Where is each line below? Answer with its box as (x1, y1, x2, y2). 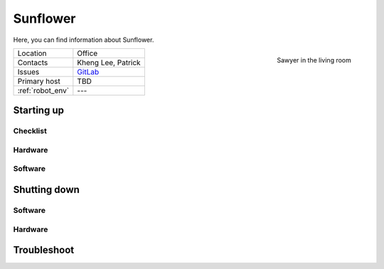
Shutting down (13, 184, 80, 196)
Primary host (17, 76, 60, 86)
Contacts (17, 57, 48, 67)
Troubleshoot (13, 244, 75, 256)
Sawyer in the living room (277, 55, 351, 64)
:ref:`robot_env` (17, 85, 70, 95)
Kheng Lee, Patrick (77, 57, 142, 67)
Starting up (13, 104, 64, 116)
